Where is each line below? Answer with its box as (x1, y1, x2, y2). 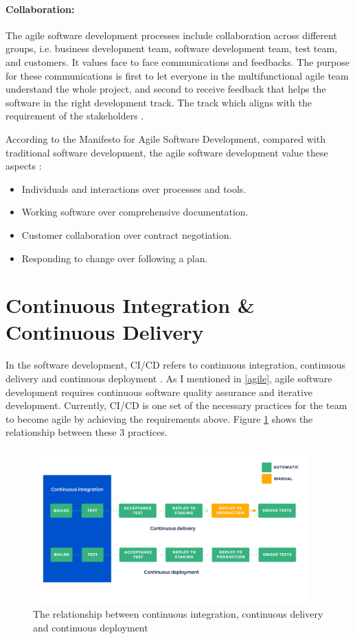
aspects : (5, 159, 42, 173)
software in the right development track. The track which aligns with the (5, 95, 312, 109)
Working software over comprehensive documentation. (21, 205, 249, 219)
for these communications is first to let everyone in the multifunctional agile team (5, 68, 349, 82)
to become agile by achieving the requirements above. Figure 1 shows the (5, 411, 313, 426)
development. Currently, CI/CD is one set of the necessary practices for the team (5, 398, 347, 413)
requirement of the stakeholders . (5, 108, 144, 123)
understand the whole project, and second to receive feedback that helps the (5, 82, 326, 96)
